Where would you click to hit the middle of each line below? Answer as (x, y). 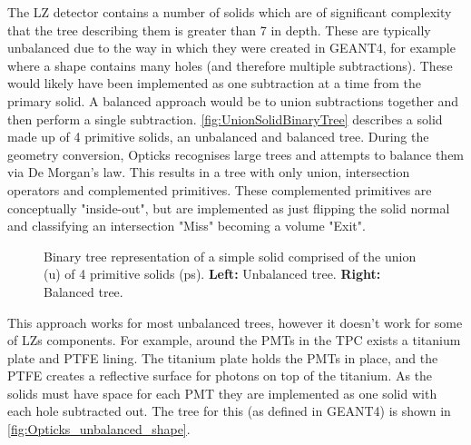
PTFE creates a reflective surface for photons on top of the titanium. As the (220, 376)
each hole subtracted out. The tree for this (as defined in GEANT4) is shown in (229, 411)
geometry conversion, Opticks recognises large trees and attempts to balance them (236, 154)
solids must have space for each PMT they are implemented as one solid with (222, 393)
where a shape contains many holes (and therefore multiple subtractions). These (230, 65)
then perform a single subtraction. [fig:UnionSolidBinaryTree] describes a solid (225, 119)
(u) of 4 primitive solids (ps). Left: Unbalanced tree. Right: (212, 274)
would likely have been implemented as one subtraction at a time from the (214, 83)
